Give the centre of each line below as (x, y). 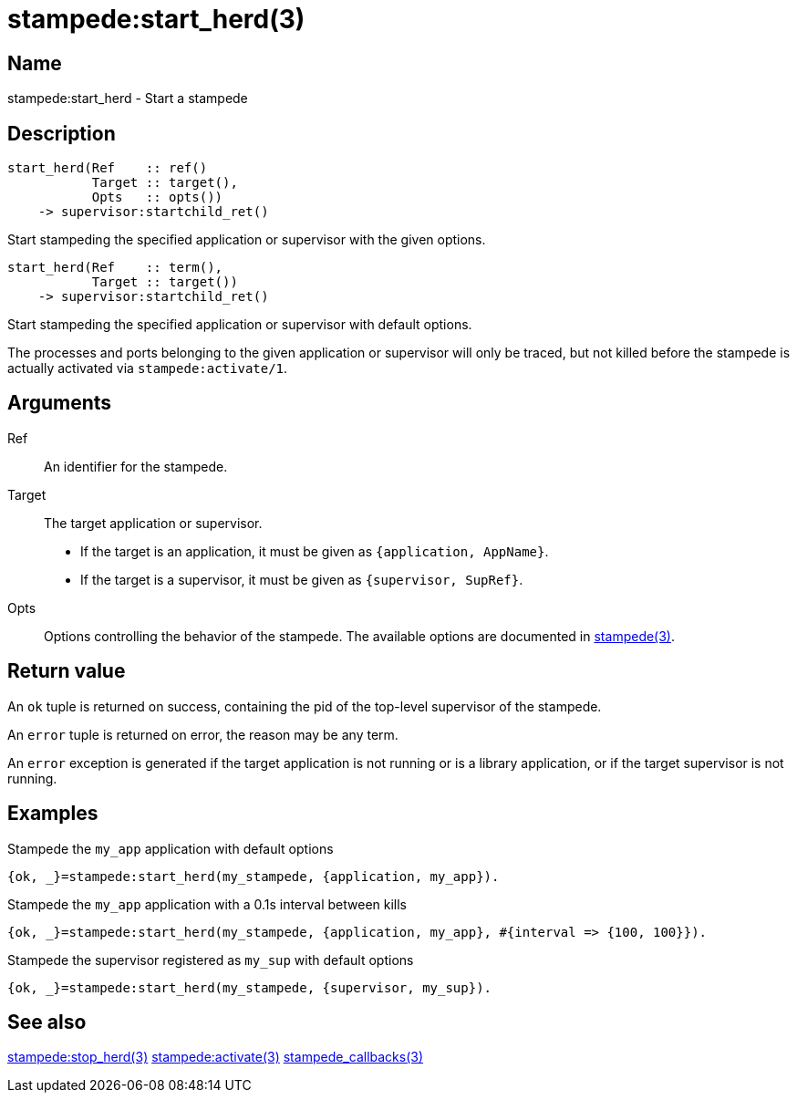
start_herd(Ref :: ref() (108, 168)
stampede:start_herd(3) (156, 19)
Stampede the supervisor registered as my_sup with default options (211, 960)
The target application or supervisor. (153, 523)
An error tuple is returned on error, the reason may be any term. (203, 734)
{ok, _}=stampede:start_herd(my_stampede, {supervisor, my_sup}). (250, 987)
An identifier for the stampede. (136, 466)
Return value (67, 671)
